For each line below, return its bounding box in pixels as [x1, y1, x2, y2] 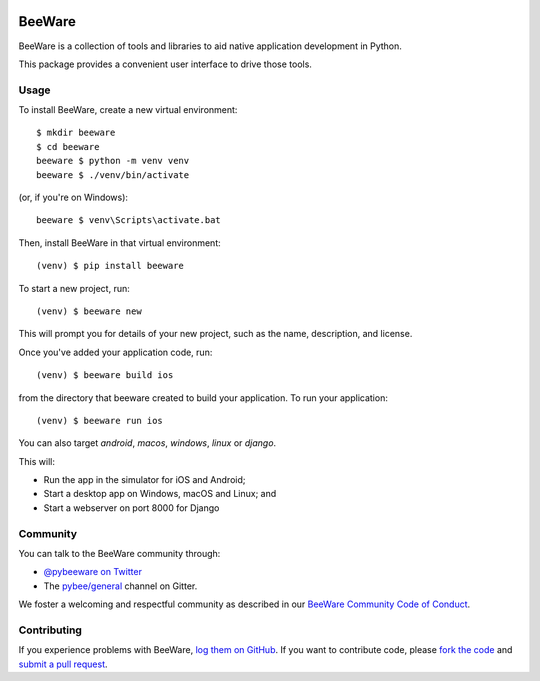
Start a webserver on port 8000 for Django [43, 501, 220, 514]
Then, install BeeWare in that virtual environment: [18, 236, 221, 249]
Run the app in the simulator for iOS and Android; [43, 474, 246, 486]
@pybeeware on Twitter [43, 566, 142, 578]
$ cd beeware [36, 141, 100, 152]
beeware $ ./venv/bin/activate [36, 169, 190, 180]
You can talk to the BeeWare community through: [18, 548, 221, 559]
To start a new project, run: [18, 282, 130, 294]
